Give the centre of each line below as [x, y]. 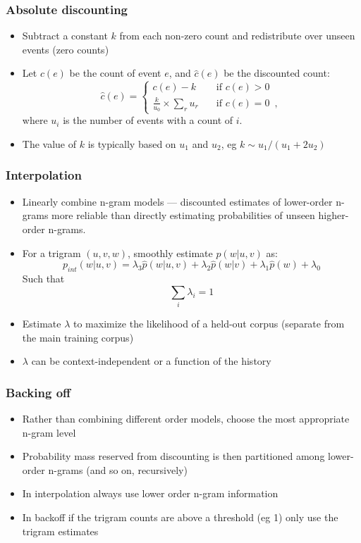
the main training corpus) [78, 337]
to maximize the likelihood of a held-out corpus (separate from [209, 324]
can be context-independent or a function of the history [151, 361]
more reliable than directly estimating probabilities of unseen [183, 215]
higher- [334, 215]
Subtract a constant [65, 36]
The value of [49, 143]
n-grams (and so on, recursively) [118, 469]
